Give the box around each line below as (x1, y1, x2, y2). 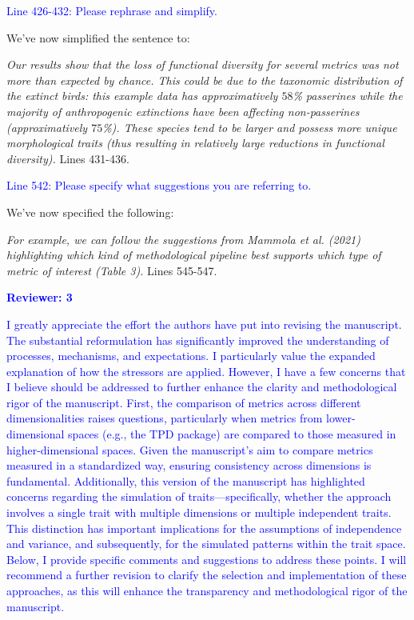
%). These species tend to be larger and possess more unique (102, 118, 397, 135)
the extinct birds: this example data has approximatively (6, 87, 278, 104)
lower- (326, 410, 356, 426)
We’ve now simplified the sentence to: (6, 29, 190, 46)
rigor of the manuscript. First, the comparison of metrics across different (6, 394, 361, 410)
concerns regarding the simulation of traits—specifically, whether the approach (6, 488, 392, 505)
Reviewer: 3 (6, 289, 73, 306)
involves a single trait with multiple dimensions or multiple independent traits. (6, 504, 392, 521)
